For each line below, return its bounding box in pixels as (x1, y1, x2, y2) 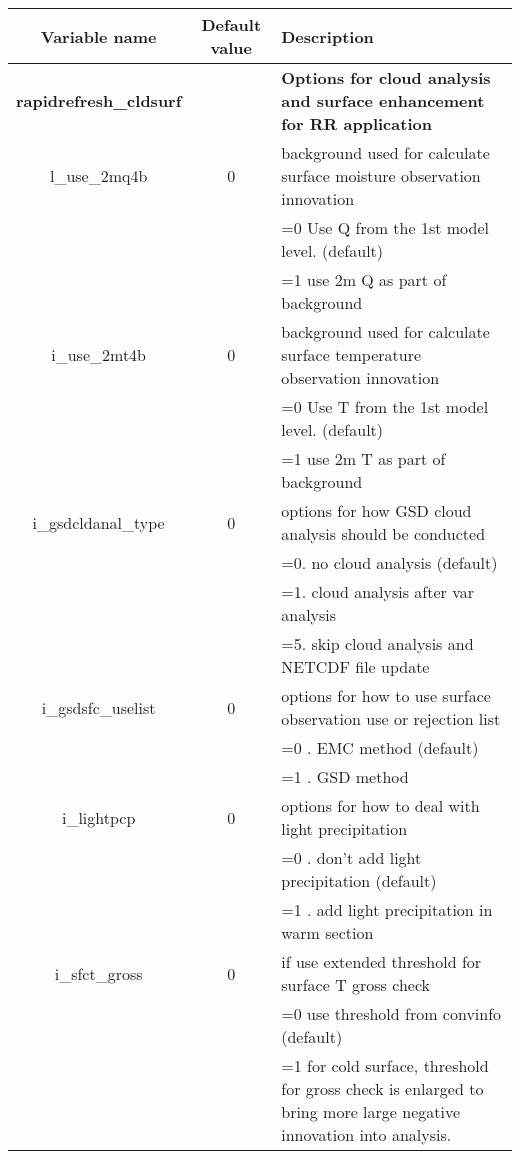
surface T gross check (281, 973, 430, 996)
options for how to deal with (281, 794, 480, 817)
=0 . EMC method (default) (281, 736, 479, 759)
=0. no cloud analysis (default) (281, 551, 498, 574)
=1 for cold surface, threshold (281, 1054, 489, 1077)
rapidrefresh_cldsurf (16, 89, 182, 112)
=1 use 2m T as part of (281, 447, 446, 470)
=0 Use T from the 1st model (281, 395, 489, 418)
